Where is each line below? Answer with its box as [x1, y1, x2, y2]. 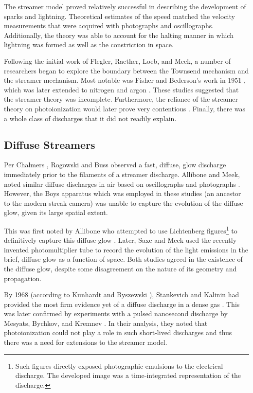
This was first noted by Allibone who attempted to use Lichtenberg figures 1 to [4, 224, 237, 235]
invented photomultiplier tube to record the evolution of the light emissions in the [4, 244, 249, 254]
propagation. [4, 273, 42, 283]
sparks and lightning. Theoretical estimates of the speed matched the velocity [4, 11, 235, 21]
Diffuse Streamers [4, 137, 95, 152]
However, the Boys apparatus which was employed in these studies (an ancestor [4, 188, 241, 198]
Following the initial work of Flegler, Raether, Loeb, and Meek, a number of [4, 55, 231, 66]
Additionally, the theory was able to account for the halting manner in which [4, 30, 234, 40]
